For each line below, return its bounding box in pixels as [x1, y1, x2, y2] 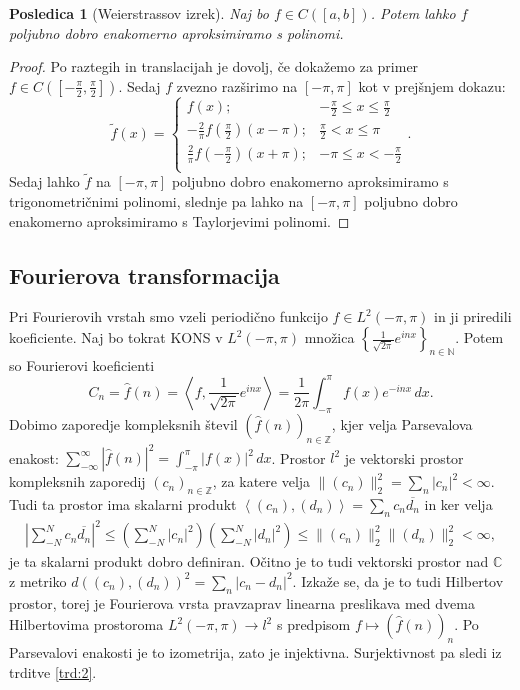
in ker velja [424, 493, 493, 514]
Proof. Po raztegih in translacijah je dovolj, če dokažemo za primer [9, 56, 419, 77]
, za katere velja [212, 471, 311, 492]
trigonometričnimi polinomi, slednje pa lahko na [9, 191, 304, 212]
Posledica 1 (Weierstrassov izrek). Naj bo [9, 3, 269, 23]
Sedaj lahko [9, 171, 80, 192]
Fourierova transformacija [9, 259, 280, 290]
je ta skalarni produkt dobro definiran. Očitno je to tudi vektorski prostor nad [9, 551, 489, 572]
